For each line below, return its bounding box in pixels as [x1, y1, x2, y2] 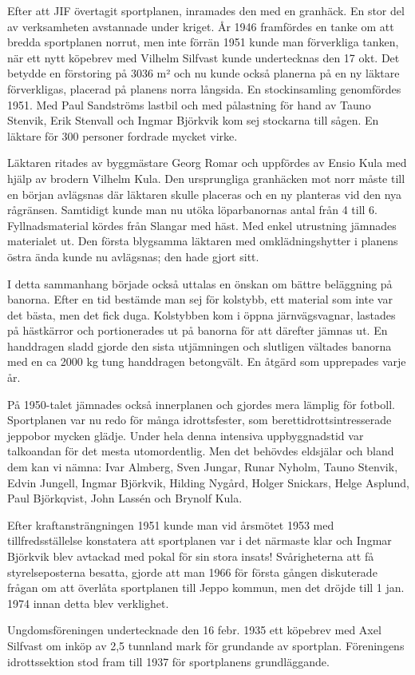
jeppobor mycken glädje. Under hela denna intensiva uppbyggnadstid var [7, 427, 364, 443]
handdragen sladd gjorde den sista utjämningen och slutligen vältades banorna [7, 337, 392, 354]
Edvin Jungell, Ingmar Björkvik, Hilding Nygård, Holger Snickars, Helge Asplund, [7, 474, 409, 490]
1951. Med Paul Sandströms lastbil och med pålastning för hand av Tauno [7, 96, 371, 113]
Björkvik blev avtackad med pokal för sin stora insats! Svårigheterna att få [7, 548, 374, 564]
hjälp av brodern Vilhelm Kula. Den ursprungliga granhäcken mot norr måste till [7, 169, 405, 186]
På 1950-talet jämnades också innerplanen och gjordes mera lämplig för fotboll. [7, 395, 395, 412]
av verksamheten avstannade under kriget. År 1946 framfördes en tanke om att [7, 18, 394, 34]
